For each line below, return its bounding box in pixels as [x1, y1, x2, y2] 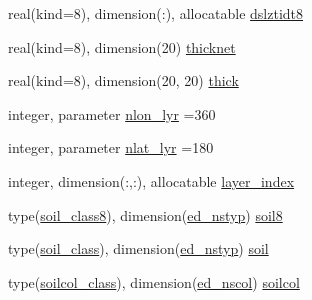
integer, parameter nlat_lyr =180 [8, 137, 214, 158]
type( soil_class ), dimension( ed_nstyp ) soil [8, 238, 269, 259]
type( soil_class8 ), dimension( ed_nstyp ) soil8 [8, 204, 283, 225]
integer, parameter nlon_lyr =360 [8, 103, 216, 124]
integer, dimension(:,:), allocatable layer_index [8, 170, 295, 191]
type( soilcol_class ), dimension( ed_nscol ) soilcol [8, 271, 300, 292]
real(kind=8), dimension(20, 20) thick [8, 70, 239, 91]
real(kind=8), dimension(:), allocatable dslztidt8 [8, 3, 304, 23]
